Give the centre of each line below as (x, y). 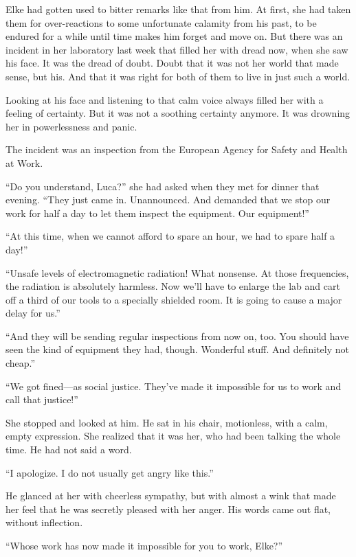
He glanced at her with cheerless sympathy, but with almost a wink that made (171, 496)
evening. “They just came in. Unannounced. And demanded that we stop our (168, 200)
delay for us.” (33, 313)
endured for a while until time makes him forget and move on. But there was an (174, 36)
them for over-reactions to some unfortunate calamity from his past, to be (161, 22)
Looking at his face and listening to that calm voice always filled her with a (165, 99)
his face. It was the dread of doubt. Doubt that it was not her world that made (172, 63)
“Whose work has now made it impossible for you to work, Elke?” (144, 545)
